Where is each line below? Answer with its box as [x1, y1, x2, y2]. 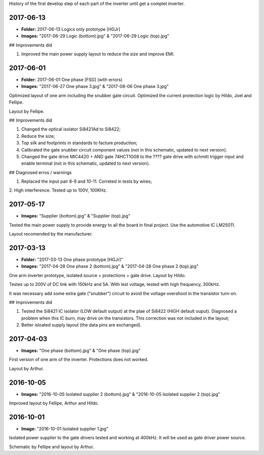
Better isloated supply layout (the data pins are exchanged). [21, 322, 142, 328]
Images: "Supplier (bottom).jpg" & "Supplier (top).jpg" [21, 213, 131, 219]
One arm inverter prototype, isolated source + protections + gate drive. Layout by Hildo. [9, 272, 186, 278]
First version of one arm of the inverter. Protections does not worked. [9, 357, 149, 363]
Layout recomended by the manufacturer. [9, 231, 93, 237]
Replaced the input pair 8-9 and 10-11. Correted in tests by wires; [21, 178, 152, 184]
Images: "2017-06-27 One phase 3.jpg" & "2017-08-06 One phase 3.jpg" [21, 84, 169, 89]
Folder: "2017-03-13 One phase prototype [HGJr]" [21, 257, 123, 262]
